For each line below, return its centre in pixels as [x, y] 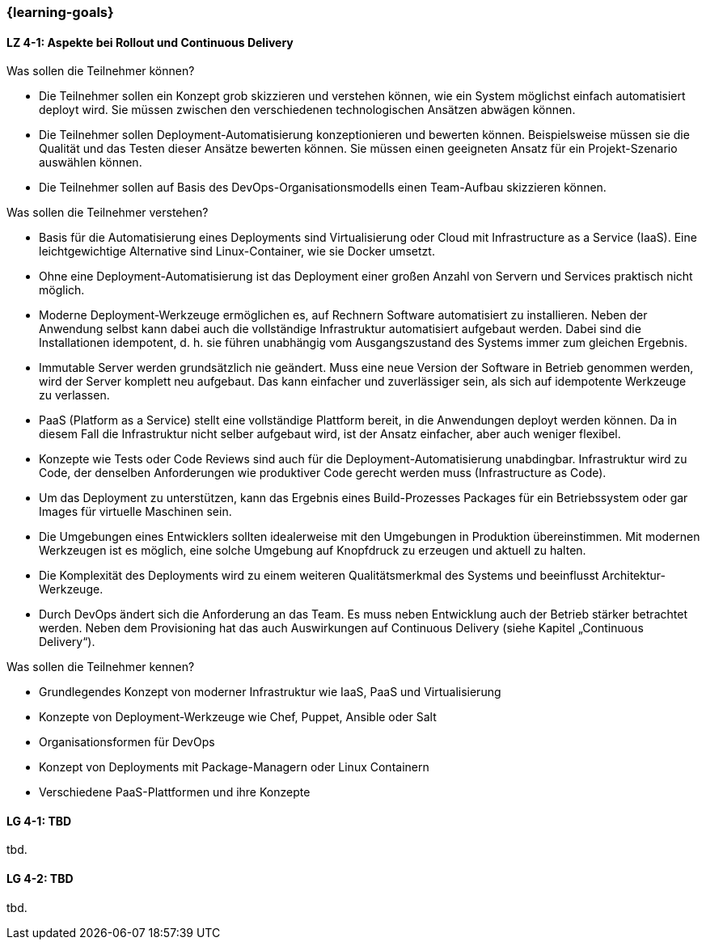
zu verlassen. [74, 395]
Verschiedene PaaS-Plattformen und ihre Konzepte [175, 792]
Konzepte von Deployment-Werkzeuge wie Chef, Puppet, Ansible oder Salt [238, 717]
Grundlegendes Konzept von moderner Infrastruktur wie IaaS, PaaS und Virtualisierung [270, 692]
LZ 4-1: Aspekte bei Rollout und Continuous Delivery [150, 42]
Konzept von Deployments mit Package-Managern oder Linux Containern [234, 767]
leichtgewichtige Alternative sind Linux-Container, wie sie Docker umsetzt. [237, 251]
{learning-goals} [60, 12]
